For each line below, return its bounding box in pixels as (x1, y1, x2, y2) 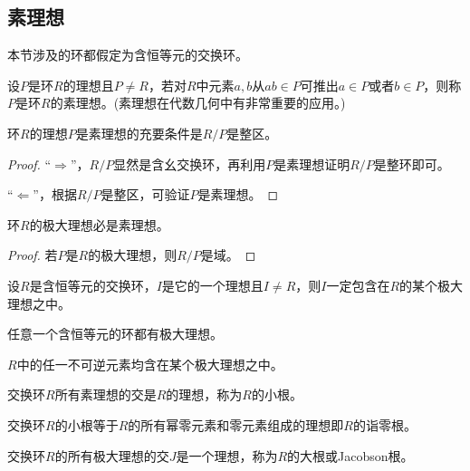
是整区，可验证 (101, 185, 190, 204)
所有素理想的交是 (54, 385, 157, 404)
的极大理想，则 (88, 245, 177, 264)
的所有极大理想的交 (54, 446, 169, 465)
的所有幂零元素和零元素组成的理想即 (128, 415, 344, 434)
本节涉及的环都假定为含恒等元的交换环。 (7, 45, 248, 64)
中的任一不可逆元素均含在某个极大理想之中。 (16, 354, 283, 373)
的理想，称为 (166, 385, 243, 404)
